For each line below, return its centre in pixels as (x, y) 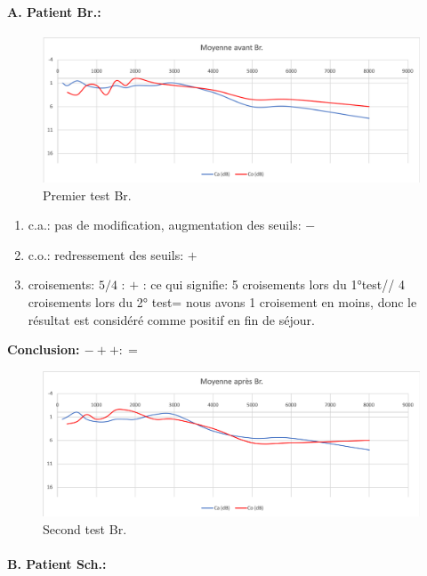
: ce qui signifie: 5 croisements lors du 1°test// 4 (274, 284)
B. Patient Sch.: (57, 564)
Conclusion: (44, 349)
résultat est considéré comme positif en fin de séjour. (171, 319)
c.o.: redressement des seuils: (106, 254)
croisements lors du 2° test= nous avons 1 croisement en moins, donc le (222, 301)
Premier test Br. (87, 195)
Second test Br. (85, 528)
